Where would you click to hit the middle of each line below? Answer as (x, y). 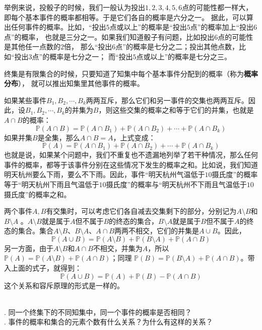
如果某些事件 (25, 100)
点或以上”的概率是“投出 (148, 27)
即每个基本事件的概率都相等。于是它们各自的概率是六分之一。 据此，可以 (125, 17)
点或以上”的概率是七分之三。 (184, 56)
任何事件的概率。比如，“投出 (58, 27)
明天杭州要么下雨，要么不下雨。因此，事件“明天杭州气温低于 (105, 174)
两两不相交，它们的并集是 (156, 231)
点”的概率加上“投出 (222, 27)
